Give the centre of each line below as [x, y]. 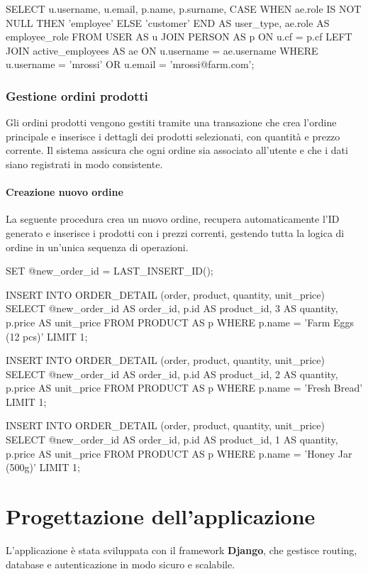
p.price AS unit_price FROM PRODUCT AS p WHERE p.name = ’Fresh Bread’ [184, 388]
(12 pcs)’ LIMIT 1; [47, 336]
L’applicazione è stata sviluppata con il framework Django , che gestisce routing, [182, 550]
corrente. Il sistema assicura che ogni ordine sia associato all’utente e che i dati [177, 150]
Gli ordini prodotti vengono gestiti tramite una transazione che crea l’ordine [171, 122]
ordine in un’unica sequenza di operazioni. [97, 247]
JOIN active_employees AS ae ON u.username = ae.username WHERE [162, 50]
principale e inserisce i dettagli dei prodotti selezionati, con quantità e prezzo [173, 136]
